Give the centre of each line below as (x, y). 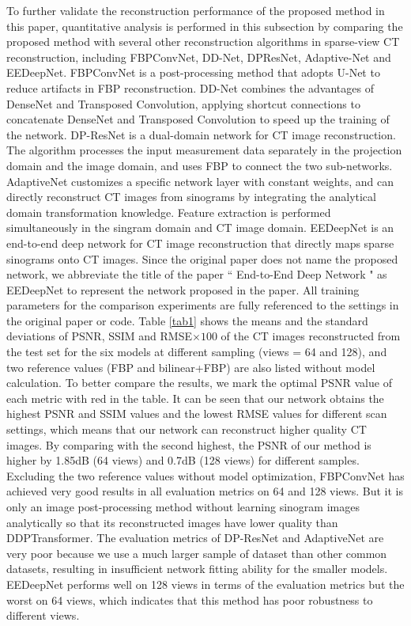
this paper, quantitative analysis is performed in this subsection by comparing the (205, 26)
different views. (43, 615)
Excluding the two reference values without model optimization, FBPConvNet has (205, 475)
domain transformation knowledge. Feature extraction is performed (169, 212)
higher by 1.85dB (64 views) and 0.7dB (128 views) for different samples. (183, 460)
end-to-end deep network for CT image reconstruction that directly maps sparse (200, 243)
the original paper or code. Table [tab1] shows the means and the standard (187, 320)
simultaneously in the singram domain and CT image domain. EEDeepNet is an (200, 228)
